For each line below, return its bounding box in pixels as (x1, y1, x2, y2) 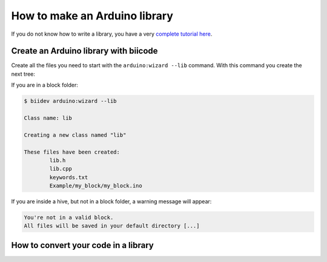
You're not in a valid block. (24, 214, 114, 221)
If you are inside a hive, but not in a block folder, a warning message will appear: (11, 198, 212, 205)
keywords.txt (49, 174, 88, 181)
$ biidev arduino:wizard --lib (24, 97, 117, 105)
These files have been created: (24, 148, 121, 156)
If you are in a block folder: (11, 82, 79, 89)
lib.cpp (49, 165, 73, 172)
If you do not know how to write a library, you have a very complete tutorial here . (11, 30, 213, 38)
